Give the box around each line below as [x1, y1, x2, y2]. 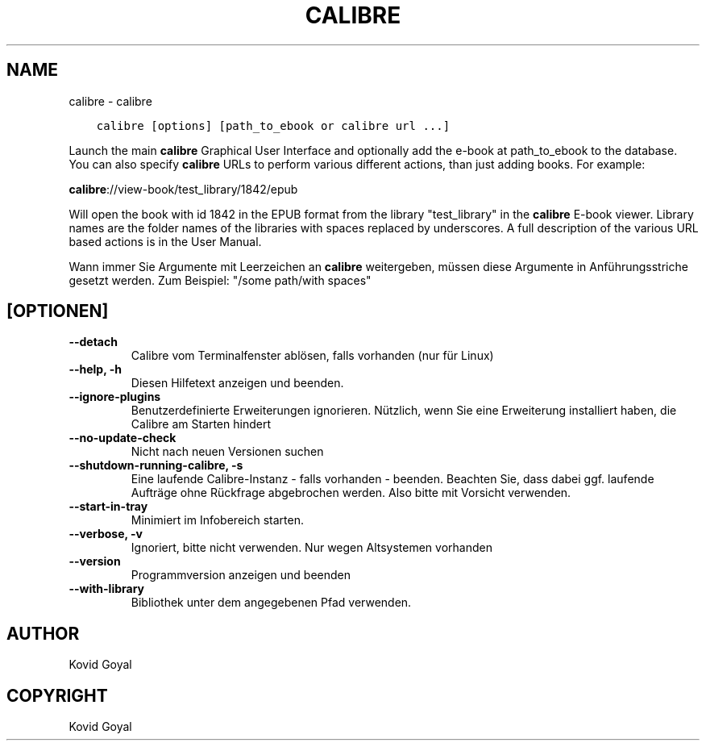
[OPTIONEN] [6, 301, 109, 322]
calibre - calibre [69, 94, 152, 108]
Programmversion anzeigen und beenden [131, 568, 351, 582]
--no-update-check [69, 431, 176, 445]
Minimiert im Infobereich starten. [131, 513, 304, 528]
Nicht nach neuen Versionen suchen [131, 444, 324, 459]
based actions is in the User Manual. [69, 234, 262, 248]
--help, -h [69, 362, 122, 377]
